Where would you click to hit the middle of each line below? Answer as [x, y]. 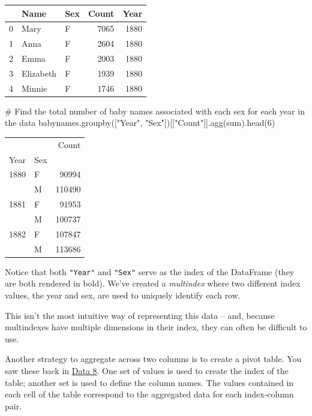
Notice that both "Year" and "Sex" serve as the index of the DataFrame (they [150, 271]
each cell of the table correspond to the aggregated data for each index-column [149, 394]
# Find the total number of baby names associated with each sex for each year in [155, 111]
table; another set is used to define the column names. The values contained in [149, 382]
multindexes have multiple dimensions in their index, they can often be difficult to [156, 327]
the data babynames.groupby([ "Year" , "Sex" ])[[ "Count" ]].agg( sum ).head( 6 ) [140, 123]
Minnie [34, 88]
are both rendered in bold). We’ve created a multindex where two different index [153, 283]
